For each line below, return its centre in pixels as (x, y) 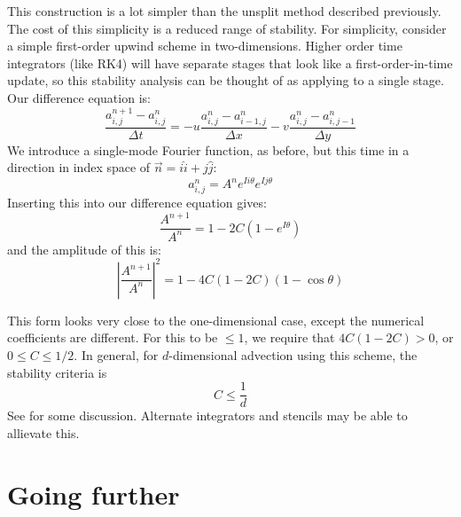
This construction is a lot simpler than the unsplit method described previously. (224, 11)
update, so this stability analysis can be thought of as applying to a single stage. (226, 80)
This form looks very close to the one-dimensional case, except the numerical (216, 320)
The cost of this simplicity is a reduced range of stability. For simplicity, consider (227, 28)
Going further (94, 493)
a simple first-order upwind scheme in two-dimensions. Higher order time (205, 46)
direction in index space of (79, 167)
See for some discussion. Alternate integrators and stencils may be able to (207, 415)
